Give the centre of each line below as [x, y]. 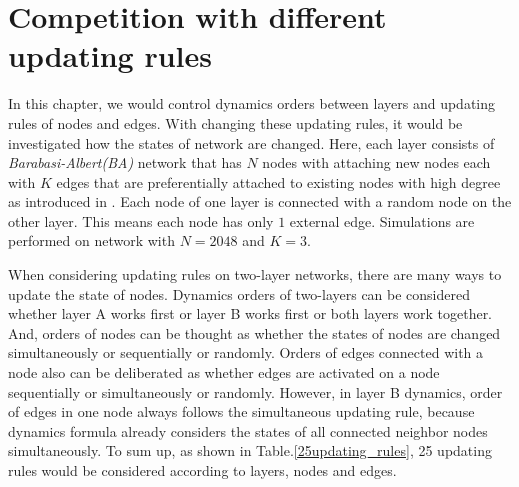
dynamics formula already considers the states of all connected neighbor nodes [248, 430]
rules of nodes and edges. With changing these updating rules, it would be [235, 122]
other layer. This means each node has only [141, 220]
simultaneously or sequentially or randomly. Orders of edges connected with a [246, 352]
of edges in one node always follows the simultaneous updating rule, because [241, 411]
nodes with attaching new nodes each [376, 162]
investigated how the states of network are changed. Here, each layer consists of [251, 142]
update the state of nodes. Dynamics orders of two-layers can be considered [239, 293]
